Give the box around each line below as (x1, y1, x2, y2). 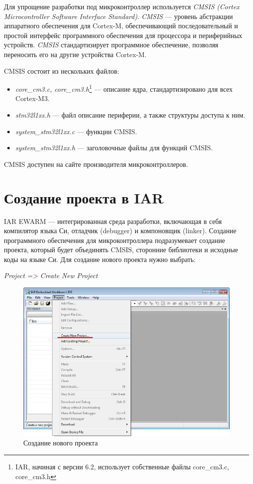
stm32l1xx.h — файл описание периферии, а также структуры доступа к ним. (15, 110, 246, 120)
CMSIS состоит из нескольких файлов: (4, 65, 119, 76)
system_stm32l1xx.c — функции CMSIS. (15, 126, 137, 136)
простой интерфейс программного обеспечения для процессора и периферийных (4, 30, 242, 40)
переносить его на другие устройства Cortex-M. (4, 49, 146, 59)
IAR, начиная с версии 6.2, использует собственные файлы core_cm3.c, (15, 462, 229, 472)
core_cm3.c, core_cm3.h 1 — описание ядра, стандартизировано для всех (15, 82, 233, 94)
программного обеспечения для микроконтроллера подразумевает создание (4, 235, 225, 245)
